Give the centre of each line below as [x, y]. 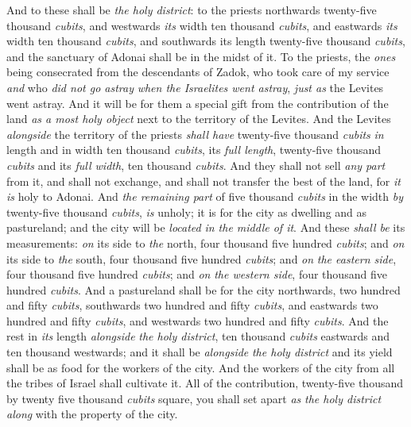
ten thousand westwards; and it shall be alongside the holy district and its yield [200, 352]
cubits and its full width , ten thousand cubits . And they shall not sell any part [196, 165]
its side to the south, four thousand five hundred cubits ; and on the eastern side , [202, 258]
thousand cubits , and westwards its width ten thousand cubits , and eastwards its [202, 25]
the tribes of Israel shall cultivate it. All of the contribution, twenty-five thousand [205, 383]
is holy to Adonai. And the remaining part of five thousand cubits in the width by [205, 196]
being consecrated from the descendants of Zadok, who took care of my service [198, 72]
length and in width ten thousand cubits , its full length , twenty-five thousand [194, 150]
